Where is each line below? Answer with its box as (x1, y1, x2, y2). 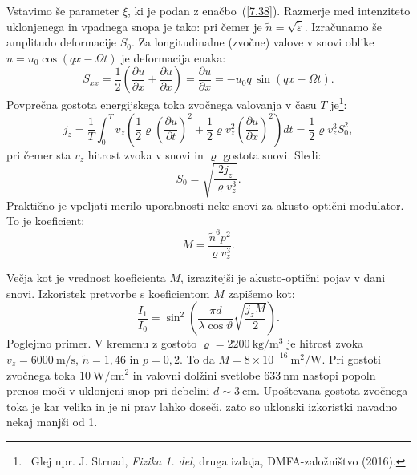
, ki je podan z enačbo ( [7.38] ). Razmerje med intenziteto (128, 2, 411, 18)
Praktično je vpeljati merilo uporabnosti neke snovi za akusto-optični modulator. (6, 196, 404, 213)
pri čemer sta (6, 146, 71, 163)
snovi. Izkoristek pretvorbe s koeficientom (6, 284, 210, 301)
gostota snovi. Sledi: (223, 146, 322, 163)
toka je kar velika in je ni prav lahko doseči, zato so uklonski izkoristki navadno (6, 397, 398, 414)
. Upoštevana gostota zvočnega (256, 382, 408, 399)
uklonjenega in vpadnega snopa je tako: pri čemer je (6, 18, 262, 34)
